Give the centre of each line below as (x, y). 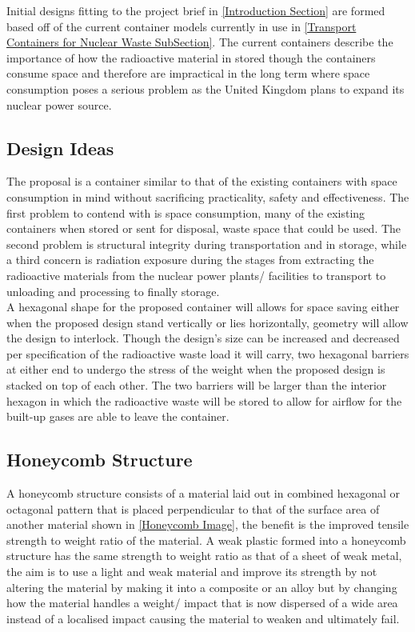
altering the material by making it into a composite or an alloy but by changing (202, 587)
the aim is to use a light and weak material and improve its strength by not (192, 572)
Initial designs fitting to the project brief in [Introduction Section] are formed (196, 10)
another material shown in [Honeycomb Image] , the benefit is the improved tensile (208, 524)
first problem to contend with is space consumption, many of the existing (186, 212)
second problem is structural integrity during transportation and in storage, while (207, 244)
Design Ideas (60, 148)
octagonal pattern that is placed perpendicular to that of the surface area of (193, 508)
